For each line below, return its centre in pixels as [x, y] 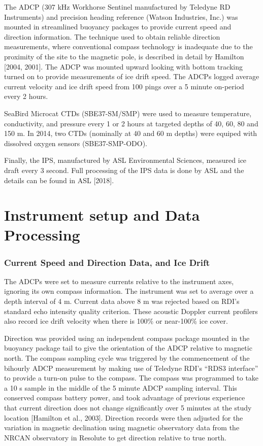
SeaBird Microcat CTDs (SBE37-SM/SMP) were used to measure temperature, [128, 113]
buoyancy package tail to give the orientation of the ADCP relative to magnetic [128, 348]
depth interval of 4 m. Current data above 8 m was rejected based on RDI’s [122, 301]
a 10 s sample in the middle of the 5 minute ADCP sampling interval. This [121, 387]
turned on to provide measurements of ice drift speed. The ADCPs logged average [132, 76]
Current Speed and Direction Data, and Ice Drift [107, 262]
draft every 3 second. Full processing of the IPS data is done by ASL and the [124, 170]
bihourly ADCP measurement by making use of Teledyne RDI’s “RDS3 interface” [131, 368]
